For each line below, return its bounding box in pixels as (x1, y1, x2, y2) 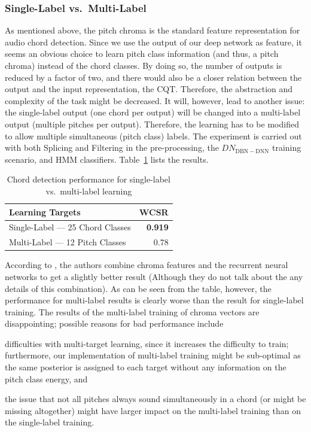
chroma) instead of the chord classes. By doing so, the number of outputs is (5, 59, 282, 71)
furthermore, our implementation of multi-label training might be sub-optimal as (5, 349, 301, 361)
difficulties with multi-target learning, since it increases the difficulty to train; (5, 337, 289, 349)
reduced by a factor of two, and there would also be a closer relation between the (5, 71, 302, 83)
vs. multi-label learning (45, 184, 132, 197)
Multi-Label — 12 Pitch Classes (9, 236, 126, 248)
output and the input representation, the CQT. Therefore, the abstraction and (5, 83, 293, 95)
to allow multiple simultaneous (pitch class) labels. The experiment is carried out (5, 129, 302, 142)
